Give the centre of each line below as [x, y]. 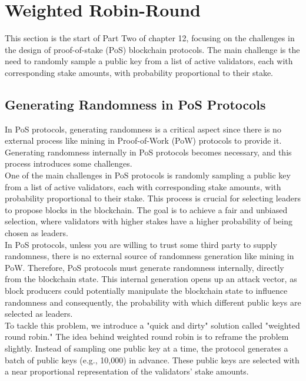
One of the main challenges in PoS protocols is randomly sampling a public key [148, 175]
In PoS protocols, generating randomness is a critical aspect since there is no [143, 129]
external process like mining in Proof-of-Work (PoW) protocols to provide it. [143, 140]
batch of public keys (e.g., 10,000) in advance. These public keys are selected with [152, 360]
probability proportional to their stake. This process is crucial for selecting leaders [153, 198]
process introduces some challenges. [69, 163]
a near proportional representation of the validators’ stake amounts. [127, 371]
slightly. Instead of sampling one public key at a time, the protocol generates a [147, 348]
